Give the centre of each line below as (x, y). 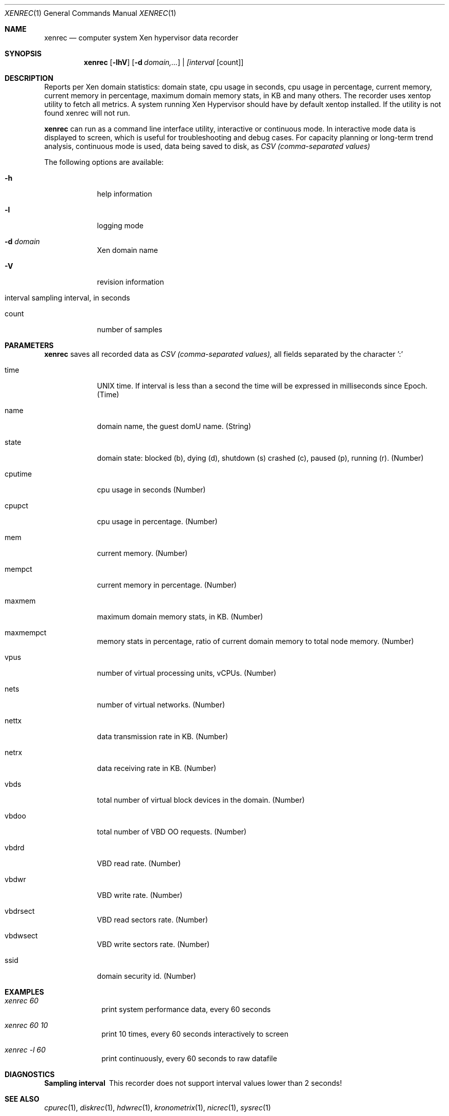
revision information (131, 282)
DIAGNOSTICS (30, 1074)
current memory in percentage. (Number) (167, 585)
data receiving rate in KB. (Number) (157, 768)
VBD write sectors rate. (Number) (153, 944)
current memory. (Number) (142, 553)
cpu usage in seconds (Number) (151, 490)
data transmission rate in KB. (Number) (163, 736)
